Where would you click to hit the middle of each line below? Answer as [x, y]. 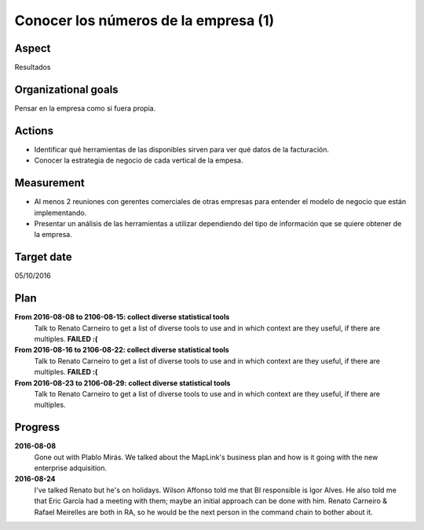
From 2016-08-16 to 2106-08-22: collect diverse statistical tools [122, 350]
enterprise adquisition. [71, 468]
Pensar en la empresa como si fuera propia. [85, 108]
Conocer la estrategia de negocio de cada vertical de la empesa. [139, 160]
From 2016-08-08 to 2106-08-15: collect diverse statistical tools [122, 317]
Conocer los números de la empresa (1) [144, 20]
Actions [34, 131]
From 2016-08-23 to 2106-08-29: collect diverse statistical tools [122, 383]
